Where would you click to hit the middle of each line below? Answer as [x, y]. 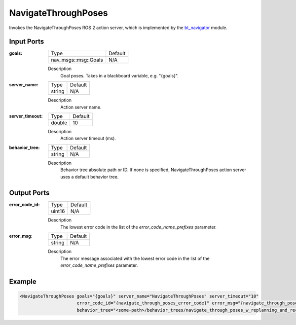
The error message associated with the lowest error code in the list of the [135, 258]
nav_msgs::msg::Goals [77, 60]
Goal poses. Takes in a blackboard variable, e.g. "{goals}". [119, 75]
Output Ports [29, 193]
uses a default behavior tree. [90, 177]
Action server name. [81, 107]
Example [23, 281]
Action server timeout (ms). [88, 139]
